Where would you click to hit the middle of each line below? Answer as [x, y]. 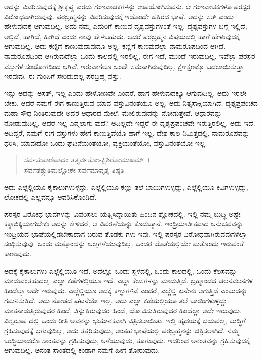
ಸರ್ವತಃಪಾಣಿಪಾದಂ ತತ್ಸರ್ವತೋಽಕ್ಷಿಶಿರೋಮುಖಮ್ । [87, 160]
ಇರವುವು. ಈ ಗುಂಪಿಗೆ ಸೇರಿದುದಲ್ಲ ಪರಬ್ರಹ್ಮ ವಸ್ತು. [63, 76]
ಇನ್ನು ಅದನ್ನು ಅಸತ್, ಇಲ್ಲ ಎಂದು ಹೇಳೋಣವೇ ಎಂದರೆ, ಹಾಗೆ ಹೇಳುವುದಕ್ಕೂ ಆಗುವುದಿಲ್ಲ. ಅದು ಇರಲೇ [125, 93]
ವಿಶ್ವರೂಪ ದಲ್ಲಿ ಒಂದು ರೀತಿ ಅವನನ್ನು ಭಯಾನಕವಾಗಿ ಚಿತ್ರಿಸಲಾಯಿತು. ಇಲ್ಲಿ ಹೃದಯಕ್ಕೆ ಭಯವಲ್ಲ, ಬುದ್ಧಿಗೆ [125, 320]
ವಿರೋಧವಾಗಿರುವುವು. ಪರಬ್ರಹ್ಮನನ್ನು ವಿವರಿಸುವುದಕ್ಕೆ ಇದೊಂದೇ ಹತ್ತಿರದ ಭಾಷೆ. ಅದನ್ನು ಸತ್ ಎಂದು [119, 16]
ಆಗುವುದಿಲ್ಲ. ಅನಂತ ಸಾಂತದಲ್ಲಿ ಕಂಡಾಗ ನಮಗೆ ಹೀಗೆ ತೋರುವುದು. [82, 350]
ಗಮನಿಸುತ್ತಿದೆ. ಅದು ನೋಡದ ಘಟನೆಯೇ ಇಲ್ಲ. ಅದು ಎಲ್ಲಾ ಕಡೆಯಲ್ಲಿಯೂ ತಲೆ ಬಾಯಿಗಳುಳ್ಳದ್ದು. [117, 300]
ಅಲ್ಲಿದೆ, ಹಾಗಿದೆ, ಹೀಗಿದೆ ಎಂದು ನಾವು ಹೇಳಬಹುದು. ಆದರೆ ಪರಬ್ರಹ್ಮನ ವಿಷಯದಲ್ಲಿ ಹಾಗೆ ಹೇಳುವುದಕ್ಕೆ [122, 36]
